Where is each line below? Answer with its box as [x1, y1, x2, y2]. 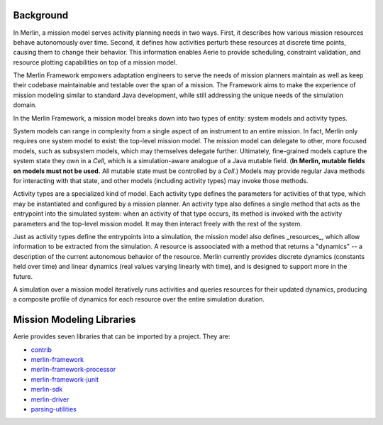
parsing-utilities [30, 404, 77, 413]
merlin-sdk [30, 385, 63, 394]
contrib [30, 345, 52, 354]
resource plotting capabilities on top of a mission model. [13, 57, 177, 67]
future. [13, 272, 33, 280]
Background [13, 9, 69, 21]
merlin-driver [30, 394, 70, 404]
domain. [13, 101, 37, 109]
